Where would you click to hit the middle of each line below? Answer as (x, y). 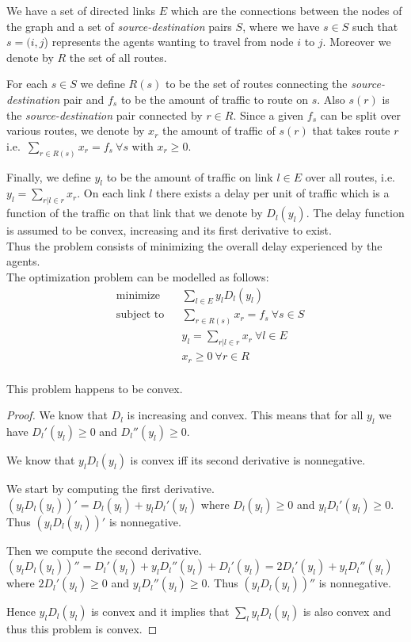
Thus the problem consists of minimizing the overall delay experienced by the (194, 245)
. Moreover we (357, 42)
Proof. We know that (57, 415)
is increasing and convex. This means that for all (245, 415)
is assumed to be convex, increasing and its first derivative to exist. (169, 230)
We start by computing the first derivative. (110, 489)
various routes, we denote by (76, 130)
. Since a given (268, 115)
